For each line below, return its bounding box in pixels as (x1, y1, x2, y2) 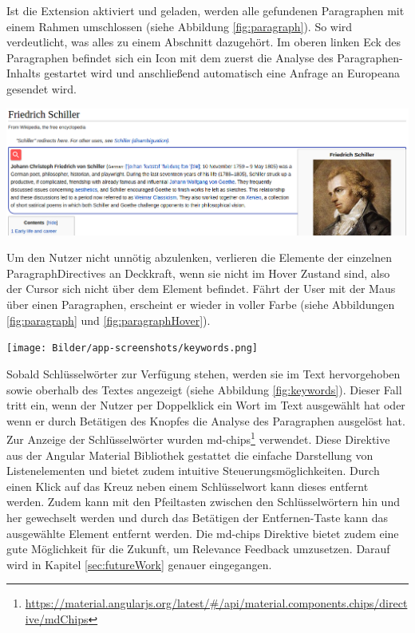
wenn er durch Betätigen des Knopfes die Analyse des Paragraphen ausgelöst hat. (6, 412, 405, 429)
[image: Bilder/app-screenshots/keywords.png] (6, 342, 258, 354)
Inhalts (6, 65, 41, 81)
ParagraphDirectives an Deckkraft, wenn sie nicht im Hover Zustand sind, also (6, 264, 390, 281)
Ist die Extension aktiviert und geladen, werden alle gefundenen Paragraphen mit (6, 2, 405, 18)
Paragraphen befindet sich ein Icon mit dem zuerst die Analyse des (6, 49, 334, 65)
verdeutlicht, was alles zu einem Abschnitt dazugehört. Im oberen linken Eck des (6, 34, 401, 50)
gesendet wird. (6, 80, 77, 97)
